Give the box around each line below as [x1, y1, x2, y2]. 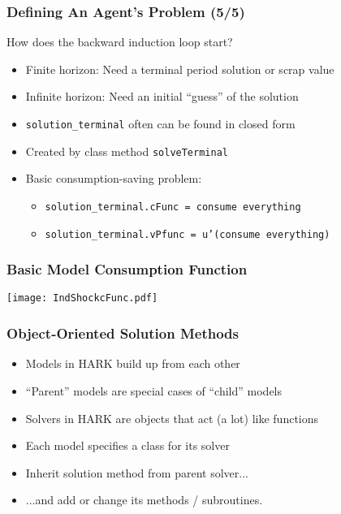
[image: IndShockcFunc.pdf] [6, 292, 158, 305]
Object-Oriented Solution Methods [6, 323, 239, 343]
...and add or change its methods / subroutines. [25, 491, 263, 508]
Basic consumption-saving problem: [25, 170, 202, 187]
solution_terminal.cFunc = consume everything [45, 201, 301, 213]
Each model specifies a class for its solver [25, 437, 230, 454]
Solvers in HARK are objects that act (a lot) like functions [25, 409, 319, 426]
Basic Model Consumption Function [6, 259, 248, 279]
